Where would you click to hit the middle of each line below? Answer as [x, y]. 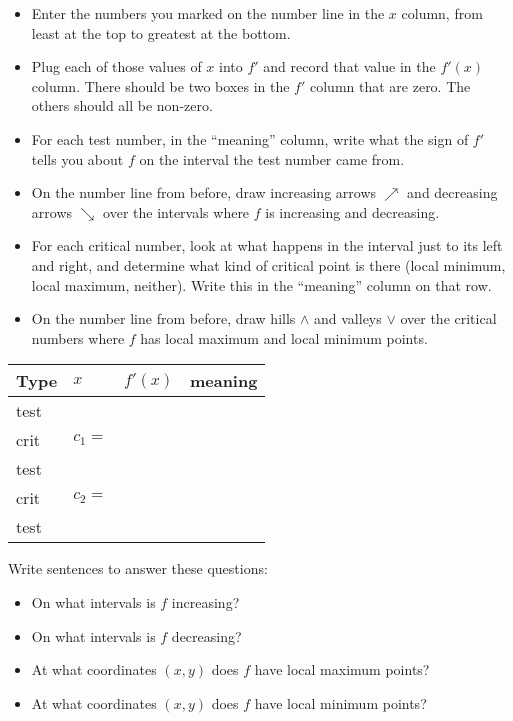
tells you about [77, 158]
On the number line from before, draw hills [163, 318]
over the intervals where [176, 211]
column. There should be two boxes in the [160, 85]
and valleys [348, 318]
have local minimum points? [340, 702]
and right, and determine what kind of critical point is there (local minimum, [268, 264]
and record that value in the [349, 66]
